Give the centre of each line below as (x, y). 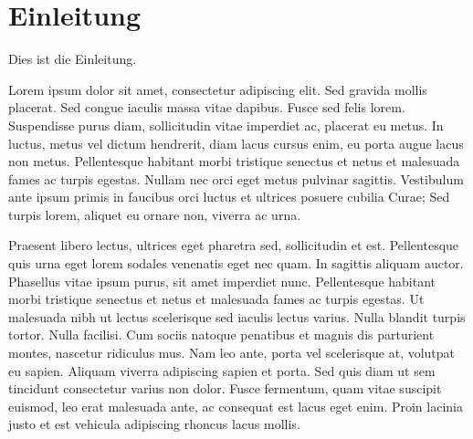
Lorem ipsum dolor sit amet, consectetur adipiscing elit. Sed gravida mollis (218, 89)
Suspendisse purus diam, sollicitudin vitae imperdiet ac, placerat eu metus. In (226, 125)
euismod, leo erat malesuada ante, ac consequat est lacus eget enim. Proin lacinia (236, 406)
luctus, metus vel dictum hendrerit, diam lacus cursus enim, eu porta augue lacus (236, 143)
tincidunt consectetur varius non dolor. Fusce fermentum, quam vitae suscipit (225, 388)
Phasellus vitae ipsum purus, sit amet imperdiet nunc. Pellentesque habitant (222, 281)
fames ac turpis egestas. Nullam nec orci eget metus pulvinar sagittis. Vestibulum (236, 178)
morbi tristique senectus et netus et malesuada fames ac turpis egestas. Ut (216, 299)
